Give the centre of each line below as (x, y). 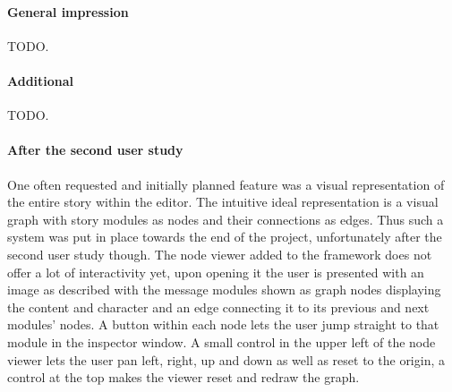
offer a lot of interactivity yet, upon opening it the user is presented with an (216, 272)
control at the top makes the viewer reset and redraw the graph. (183, 377)
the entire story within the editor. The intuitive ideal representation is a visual (223, 202)
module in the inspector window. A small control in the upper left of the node (222, 341)
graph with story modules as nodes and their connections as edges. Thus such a (226, 219)
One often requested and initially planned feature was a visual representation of (226, 184)
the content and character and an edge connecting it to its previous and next (218, 307)
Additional (41, 80)
